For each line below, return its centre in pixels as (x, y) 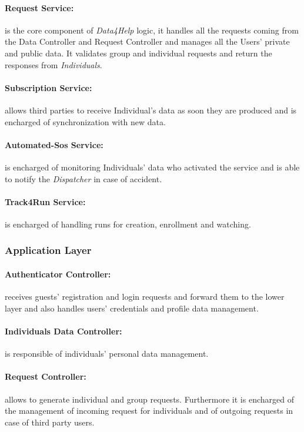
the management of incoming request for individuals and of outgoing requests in (149, 411)
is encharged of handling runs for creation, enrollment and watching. (128, 224)
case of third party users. (50, 422)
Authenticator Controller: (58, 274)
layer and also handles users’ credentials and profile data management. (132, 308)
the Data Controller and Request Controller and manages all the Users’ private (147, 41)
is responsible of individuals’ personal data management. (107, 354)
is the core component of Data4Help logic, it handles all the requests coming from (152, 30)
